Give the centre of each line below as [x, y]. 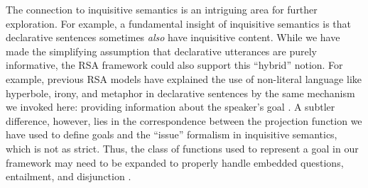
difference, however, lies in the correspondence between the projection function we [184, 120]
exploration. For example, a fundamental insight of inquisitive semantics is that [179, 23]
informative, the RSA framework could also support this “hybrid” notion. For [174, 65]
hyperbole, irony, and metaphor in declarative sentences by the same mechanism [180, 93]
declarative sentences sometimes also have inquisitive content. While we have [173, 37]
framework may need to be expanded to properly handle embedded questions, [175, 162]
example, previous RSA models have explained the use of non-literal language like [184, 78]
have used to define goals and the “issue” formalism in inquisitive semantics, [172, 134]
